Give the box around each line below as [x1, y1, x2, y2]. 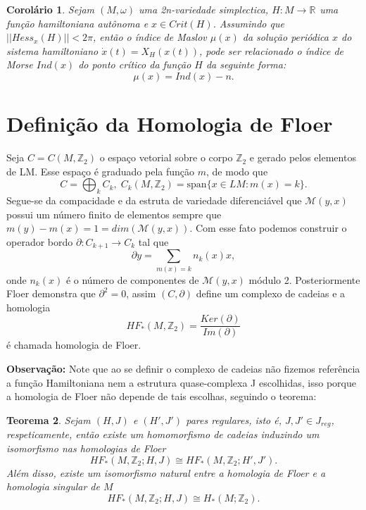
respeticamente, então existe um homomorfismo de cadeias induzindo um [6, 427, 320, 442]
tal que [138, 234, 169, 249]
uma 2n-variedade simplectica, [139, 2, 269, 16]
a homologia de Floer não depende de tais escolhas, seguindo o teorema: [6, 389, 317, 404]
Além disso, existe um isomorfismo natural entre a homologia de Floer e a [6, 465, 326, 480]
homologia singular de [6, 479, 100, 494]
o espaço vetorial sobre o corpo [99, 150, 233, 165]
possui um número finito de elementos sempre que [6, 206, 222, 221]
